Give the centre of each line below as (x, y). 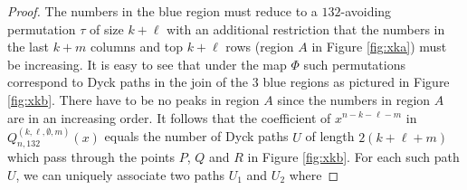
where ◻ (314, 174)
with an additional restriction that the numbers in (306, 28)
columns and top (137, 47)
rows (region (260, 47)
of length (330, 136)
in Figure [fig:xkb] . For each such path (353, 157)
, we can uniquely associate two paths (120, 174)
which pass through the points (91, 157)
